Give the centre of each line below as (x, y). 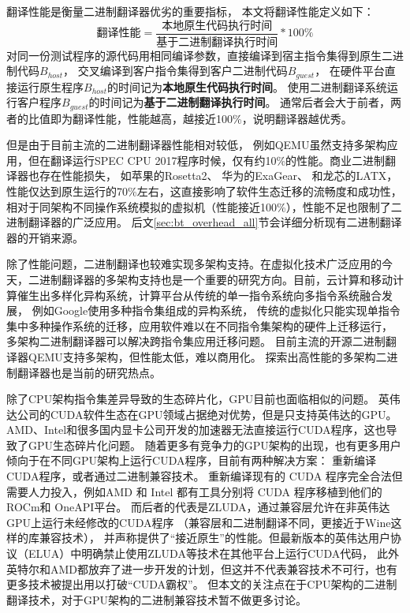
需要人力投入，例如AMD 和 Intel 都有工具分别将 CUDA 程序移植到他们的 (194, 491)
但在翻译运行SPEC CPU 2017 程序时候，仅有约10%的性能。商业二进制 (207, 160)
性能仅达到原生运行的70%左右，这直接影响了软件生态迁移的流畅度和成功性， (204, 191)
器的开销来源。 (45, 237)
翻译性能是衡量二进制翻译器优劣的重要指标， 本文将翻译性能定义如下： (190, 11)
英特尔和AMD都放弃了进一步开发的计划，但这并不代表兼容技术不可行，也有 (202, 568)
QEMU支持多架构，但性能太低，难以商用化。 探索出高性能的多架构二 (207, 356)
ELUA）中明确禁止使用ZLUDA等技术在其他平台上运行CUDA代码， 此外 (213, 553)
